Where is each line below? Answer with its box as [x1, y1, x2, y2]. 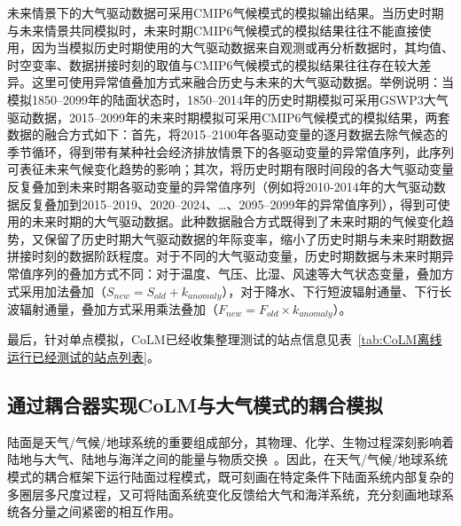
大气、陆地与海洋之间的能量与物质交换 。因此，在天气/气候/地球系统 [43, 450, 448, 468]
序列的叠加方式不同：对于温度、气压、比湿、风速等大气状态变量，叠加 [31, 263, 441, 282]
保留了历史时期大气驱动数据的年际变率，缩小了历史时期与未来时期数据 [43, 229, 454, 247]
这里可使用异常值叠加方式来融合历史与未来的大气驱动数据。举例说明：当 [31, 73, 454, 91]
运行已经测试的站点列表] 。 [7, 348, 160, 365]
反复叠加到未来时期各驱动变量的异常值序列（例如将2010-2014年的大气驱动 [7, 177, 434, 195]
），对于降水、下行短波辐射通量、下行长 [222, 281, 452, 300]
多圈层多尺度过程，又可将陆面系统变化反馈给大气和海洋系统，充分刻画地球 [7, 484, 441, 503]
